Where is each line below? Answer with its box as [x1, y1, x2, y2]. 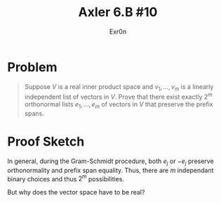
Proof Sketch [7, 134, 85, 150]
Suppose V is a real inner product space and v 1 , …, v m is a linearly [24, 82, 214, 92]
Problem [7, 59, 58, 75]
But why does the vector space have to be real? [7, 188, 145, 197]
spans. [24, 109, 44, 118]
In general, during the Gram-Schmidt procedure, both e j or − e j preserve [7, 157, 214, 167]
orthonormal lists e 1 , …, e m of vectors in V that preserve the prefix [24, 100, 213, 110]
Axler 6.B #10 [78, 4, 158, 20]
